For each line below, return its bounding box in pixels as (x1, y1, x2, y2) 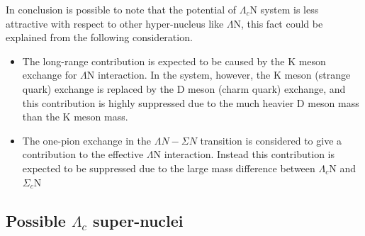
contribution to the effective (22, 147, 144, 162)
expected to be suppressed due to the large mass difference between (22, 160, 315, 175)
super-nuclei (93, 209, 184, 231)
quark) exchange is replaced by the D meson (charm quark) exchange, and (22, 81, 346, 96)
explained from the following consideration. (6, 30, 193, 45)
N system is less (249, 2, 319, 16)
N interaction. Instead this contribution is (153, 147, 335, 162)
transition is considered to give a (200, 133, 342, 147)
